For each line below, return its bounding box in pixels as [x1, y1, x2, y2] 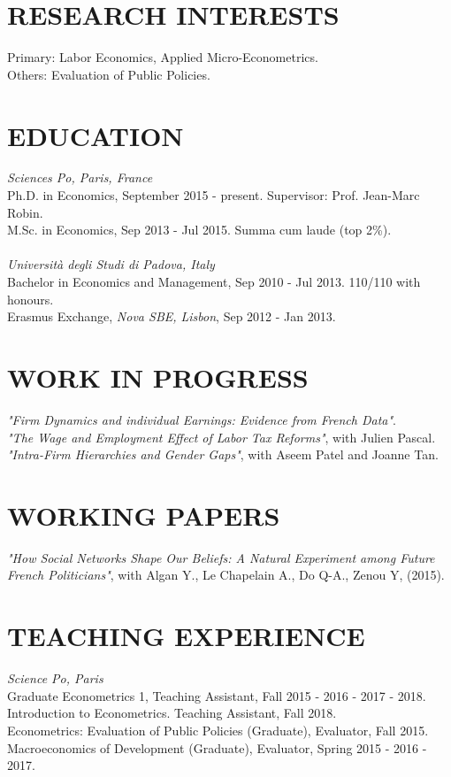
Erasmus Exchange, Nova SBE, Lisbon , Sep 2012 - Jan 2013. [7, 307, 336, 326]
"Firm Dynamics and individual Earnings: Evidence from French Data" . [7, 410, 396, 428]
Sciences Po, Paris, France [7, 168, 153, 187]
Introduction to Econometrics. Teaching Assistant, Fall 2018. [7, 704, 337, 722]
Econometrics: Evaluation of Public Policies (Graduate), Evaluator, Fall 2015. [7, 720, 429, 739]
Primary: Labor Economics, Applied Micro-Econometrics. [7, 48, 318, 66]
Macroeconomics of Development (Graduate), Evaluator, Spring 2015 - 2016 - [7, 738, 427, 757]
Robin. [7, 203, 43, 221]
